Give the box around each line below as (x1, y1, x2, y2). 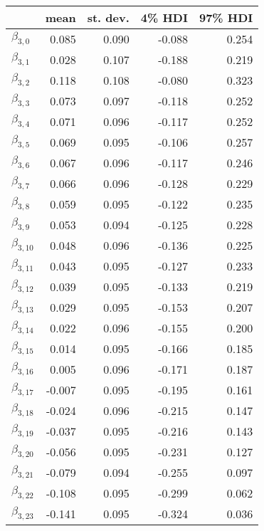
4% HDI (140, 9, 188, 26)
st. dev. (87, 9, 130, 26)
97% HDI (199, 9, 253, 26)
